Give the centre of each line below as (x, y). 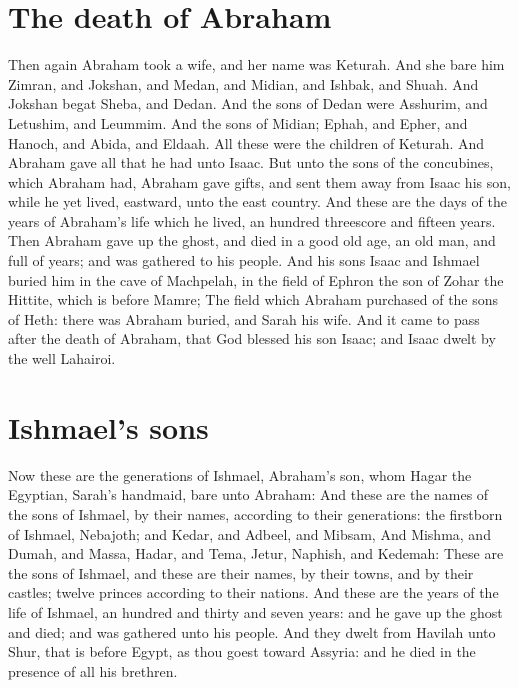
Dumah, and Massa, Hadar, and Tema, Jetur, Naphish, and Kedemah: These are (256, 553)
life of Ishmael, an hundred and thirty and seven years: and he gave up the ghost (255, 611)
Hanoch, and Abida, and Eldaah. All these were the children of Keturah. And (246, 142)
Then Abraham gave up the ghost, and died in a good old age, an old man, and (252, 240)
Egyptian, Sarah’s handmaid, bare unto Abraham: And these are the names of (248, 494)
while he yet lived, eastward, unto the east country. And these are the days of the (257, 201)
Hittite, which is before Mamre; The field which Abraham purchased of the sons (253, 299)
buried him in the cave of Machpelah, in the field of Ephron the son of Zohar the (256, 279)
